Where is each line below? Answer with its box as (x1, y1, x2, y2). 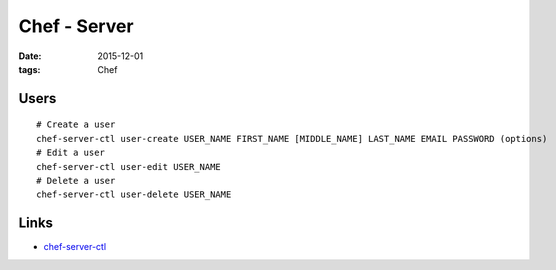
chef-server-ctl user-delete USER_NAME (36, 189, 232, 200)
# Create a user (36, 119, 116, 130)
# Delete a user (36, 175, 116, 186)
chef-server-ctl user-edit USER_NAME (36, 161, 222, 172)
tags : (18, 63, 41, 75)
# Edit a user (36, 147, 105, 159)
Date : (18, 50, 42, 62)
